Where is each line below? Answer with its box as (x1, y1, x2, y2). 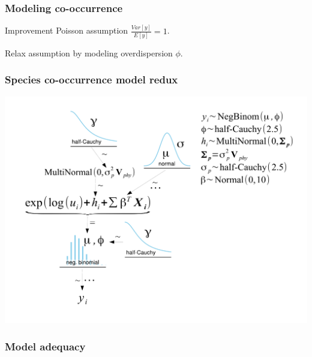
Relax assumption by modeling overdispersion (5, 46, 173, 59)
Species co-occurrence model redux (5, 72, 178, 87)
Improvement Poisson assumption (5, 24, 128, 37)
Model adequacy (5, 338, 86, 353)
